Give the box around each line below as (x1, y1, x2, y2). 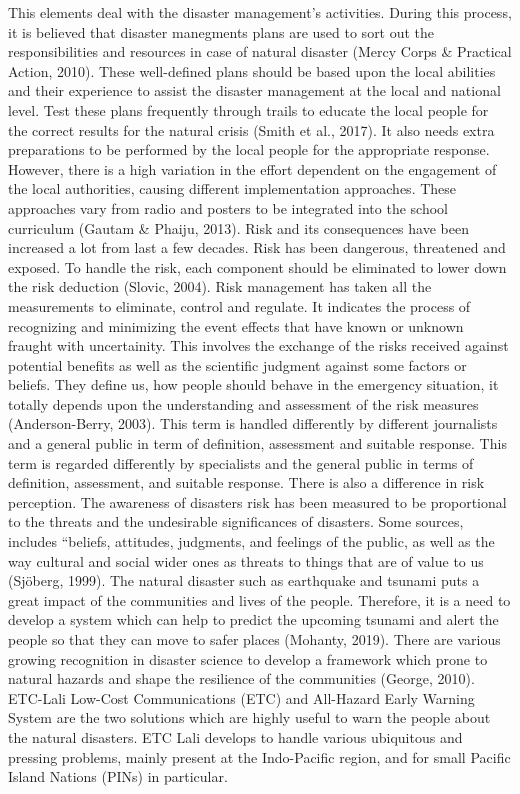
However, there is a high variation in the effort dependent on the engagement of (8, 158, 497, 179)
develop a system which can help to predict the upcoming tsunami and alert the (8, 609, 499, 630)
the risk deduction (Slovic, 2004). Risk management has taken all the (8, 276, 432, 297)
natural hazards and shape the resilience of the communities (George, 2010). (8, 668, 475, 689)
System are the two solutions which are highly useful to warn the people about (8, 707, 491, 728)
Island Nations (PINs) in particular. (8, 766, 228, 787)
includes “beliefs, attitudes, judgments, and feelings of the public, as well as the (8, 531, 495, 552)
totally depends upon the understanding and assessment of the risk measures (8, 393, 479, 414)
